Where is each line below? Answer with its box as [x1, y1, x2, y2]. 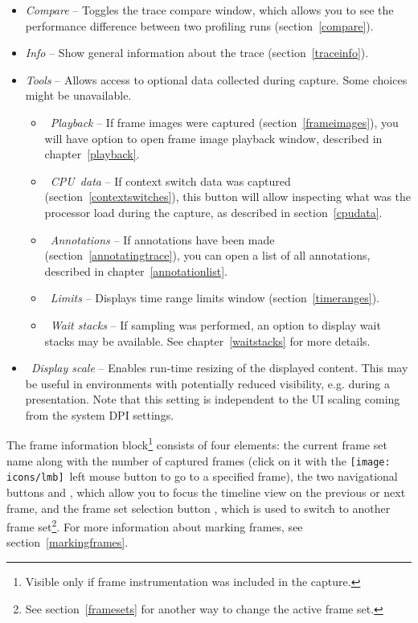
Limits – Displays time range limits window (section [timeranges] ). [50, 289, 380, 306]
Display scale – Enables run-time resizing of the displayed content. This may [31, 359, 408, 376]
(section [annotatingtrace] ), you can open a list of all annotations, [44, 247, 371, 264]
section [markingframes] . [6, 534, 129, 551]
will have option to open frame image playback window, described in [44, 129, 383, 146]
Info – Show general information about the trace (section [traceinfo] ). [25, 44, 369, 61]
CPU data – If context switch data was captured [50, 172, 291, 189]
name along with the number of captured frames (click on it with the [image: [6, 452, 391, 469]
